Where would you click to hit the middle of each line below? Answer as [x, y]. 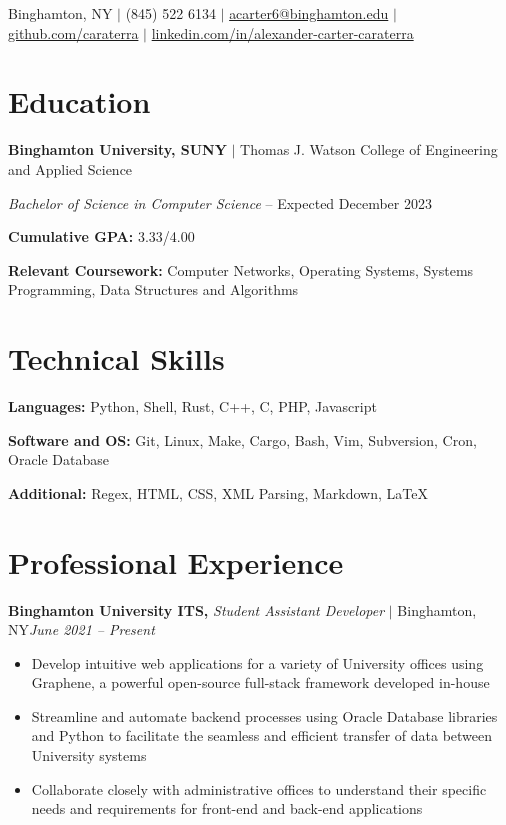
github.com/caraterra [73, 32]
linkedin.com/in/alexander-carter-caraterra [282, 32]
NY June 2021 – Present [81, 629]
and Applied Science [70, 168]
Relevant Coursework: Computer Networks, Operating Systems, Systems [241, 269]
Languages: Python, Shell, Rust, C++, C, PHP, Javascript [192, 406]
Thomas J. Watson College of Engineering [369, 149]
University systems [89, 755]
